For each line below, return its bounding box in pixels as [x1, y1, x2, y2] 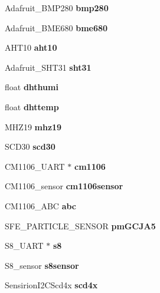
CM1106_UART [5, 160, 65, 172]
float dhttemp [5, 100, 59, 113]
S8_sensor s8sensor [5, 259, 79, 271]
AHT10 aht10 [5, 41, 57, 54]
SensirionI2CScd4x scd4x [5, 279, 98, 291]
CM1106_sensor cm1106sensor [5, 180, 123, 192]
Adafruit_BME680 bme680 [5, 21, 108, 34]
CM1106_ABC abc [5, 199, 77, 212]
